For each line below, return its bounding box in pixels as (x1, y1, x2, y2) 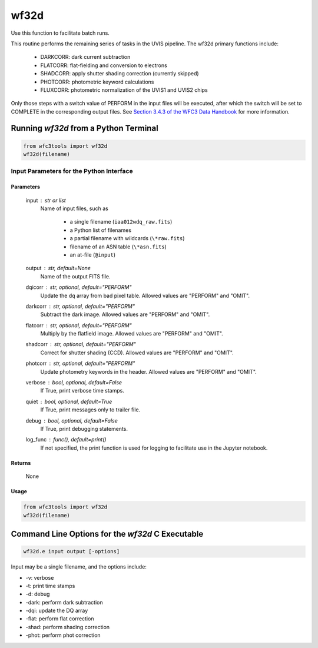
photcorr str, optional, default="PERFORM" (25, 360, 135, 367)
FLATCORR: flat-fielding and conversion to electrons (40, 62, 167, 69)
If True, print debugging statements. (40, 425, 128, 432)
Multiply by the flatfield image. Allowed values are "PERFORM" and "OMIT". (40, 330, 223, 337)
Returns (11, 459, 31, 466)
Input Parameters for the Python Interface (11, 167, 133, 175)
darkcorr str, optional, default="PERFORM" (25, 303, 135, 310)
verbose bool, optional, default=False (25, 379, 122, 386)
